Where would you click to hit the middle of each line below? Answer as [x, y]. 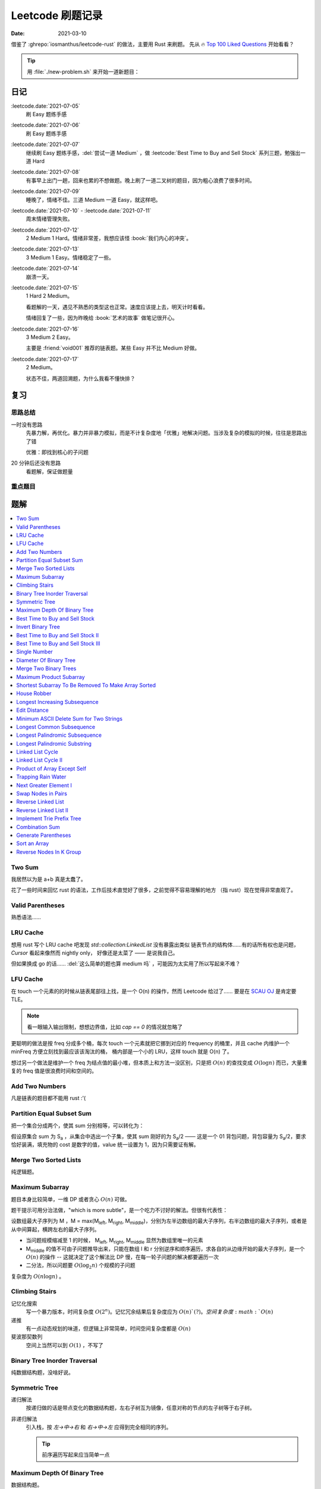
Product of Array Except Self [51, 768]
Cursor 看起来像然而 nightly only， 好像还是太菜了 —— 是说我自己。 [95, 952]
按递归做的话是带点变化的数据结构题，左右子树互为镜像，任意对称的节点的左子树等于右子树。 [140, 1408]
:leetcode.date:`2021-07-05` [45, 106]
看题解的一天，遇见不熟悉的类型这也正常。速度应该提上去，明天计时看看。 [117, 307]
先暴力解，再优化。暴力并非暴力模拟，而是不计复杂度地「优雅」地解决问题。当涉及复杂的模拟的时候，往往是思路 [164, 433]
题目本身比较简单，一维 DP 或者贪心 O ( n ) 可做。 [70, 1199]
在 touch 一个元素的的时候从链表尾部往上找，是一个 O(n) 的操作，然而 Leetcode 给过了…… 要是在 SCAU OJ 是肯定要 [154, 991]
